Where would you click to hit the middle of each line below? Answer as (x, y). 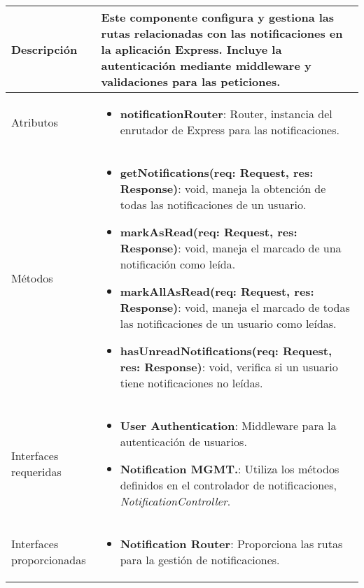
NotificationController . (175, 501)
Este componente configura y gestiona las (218, 17)
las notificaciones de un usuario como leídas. (228, 323)
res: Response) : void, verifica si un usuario (229, 367)
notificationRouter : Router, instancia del (226, 114)
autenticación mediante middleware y (206, 65)
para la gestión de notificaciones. (200, 560)
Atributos (35, 122)
